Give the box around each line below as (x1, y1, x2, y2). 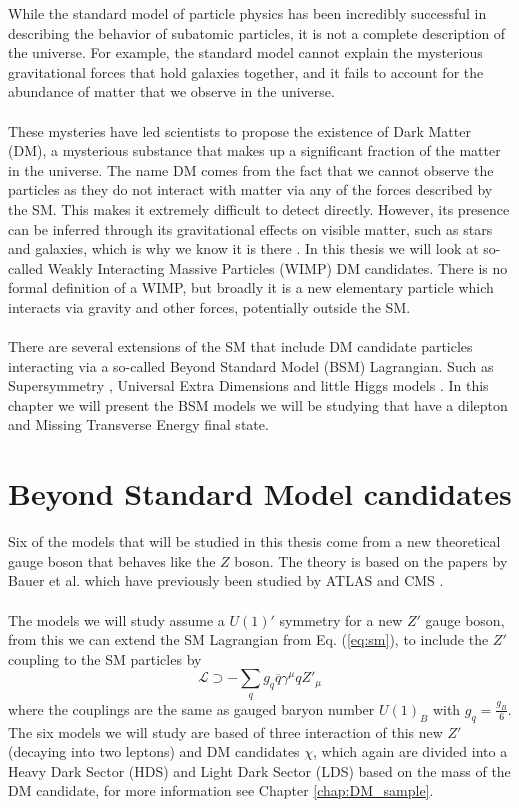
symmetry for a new (279, 609, 403, 630)
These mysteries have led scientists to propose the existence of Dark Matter (8, 120, 471, 141)
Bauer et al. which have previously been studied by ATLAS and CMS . (8, 570, 444, 591)
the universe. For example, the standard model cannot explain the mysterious (8, 42, 483, 63)
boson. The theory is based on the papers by (234, 550, 508, 571)
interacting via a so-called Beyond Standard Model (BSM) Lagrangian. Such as (8, 355, 494, 376)
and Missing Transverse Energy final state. (8, 414, 269, 435)
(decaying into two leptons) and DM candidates (8, 741, 300, 762)
